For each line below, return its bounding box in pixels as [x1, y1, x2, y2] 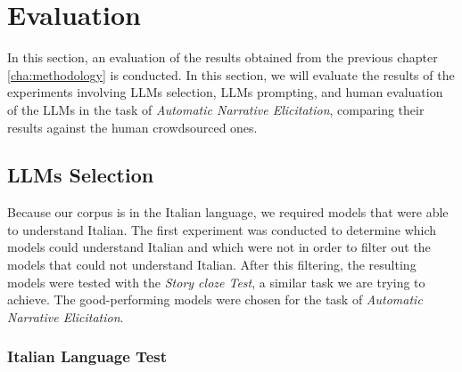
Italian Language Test [7, 345, 167, 368]
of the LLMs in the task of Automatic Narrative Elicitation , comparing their [7, 100, 425, 118]
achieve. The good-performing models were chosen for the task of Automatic [7, 290, 423, 309]
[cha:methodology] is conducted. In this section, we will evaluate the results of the [7, 65, 455, 84]
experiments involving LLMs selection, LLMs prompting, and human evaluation [7, 83, 443, 101]
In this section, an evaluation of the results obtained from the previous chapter [7, 48, 438, 67]
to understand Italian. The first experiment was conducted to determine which [7, 220, 437, 239]
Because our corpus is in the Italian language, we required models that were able [7, 203, 449, 222]
